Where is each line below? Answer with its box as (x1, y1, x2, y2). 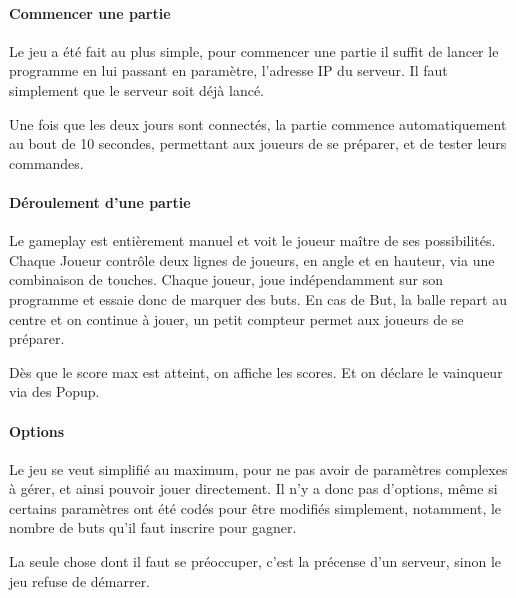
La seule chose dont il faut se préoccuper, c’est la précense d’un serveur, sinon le (9, 551, 502, 572)
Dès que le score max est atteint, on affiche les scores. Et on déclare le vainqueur (9, 361, 503, 382)
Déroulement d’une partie (9, 191, 191, 212)
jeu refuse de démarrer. (9, 570, 151, 591)
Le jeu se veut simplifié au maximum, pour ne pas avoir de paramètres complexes (9, 458, 508, 479)
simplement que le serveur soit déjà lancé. (9, 79, 264, 100)
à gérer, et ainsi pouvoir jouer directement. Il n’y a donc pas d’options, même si (9, 478, 498, 499)
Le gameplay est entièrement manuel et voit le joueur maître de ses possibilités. (9, 230, 496, 251)
